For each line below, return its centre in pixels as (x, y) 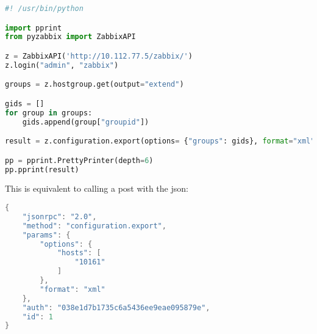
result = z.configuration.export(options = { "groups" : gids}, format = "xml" (160, 141)
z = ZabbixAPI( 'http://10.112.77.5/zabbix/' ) (99, 56)
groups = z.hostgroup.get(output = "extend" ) (94, 85)
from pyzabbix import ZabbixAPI (70, 37)
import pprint (34, 28)
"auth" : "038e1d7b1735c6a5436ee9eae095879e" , (116, 307)
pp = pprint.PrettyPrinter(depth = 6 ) (79, 160)
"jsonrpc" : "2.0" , (59, 216)
